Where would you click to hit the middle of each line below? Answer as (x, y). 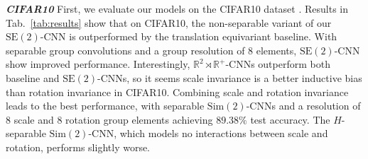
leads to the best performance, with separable (105, 106)
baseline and (33, 77)
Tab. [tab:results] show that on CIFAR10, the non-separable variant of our (169, 22)
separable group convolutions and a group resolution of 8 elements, (151, 50)
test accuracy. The (290, 119)
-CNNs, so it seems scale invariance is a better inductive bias (230, 77)
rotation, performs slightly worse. (78, 147)
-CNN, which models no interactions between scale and (208, 133)
